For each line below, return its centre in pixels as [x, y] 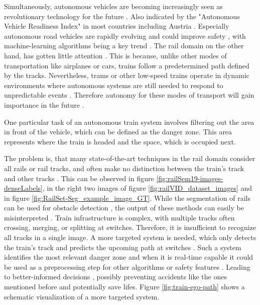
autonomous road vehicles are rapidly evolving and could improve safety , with [125, 35]
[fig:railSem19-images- [190, 178]
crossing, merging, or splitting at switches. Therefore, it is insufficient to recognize [130, 227]
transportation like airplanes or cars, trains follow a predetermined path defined [127, 65]
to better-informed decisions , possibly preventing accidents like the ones [115, 277]
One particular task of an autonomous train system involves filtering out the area [129, 122]
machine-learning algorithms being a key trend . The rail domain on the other [124, 46]
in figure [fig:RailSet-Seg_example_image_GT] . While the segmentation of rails [127, 198]
